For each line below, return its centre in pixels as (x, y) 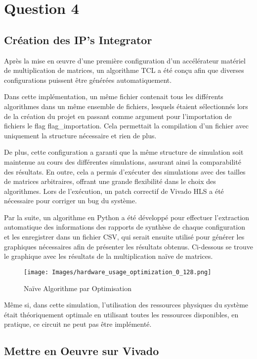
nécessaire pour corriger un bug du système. (70, 201)
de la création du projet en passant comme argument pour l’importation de (118, 116)
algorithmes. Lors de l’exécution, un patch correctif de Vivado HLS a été (114, 191)
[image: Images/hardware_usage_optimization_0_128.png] (118, 272)
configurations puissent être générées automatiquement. (88, 80)
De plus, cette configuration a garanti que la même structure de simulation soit (124, 152)
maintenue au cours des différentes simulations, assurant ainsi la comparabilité (123, 161)
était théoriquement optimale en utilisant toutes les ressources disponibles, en (121, 314)
